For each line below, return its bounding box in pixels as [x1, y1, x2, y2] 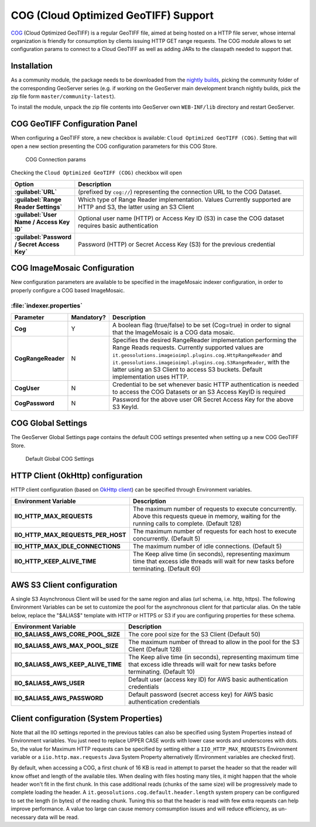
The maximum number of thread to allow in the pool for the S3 [128, 638, 300, 646]
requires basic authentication [78, 221, 159, 229]
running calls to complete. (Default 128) [132, 519, 242, 528]
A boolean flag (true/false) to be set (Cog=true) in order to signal [112, 320, 291, 329]
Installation [11, 61, 53, 71]
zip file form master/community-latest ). [11, 93, 116, 100]
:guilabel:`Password [14, 232, 72, 241]
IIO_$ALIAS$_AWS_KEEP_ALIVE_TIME [14, 660, 122, 669]
